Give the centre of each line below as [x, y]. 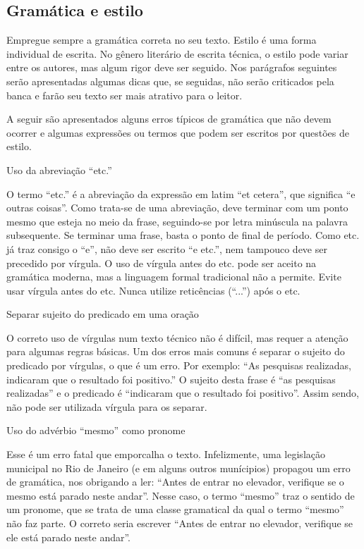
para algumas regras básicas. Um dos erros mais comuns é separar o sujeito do [176, 351]
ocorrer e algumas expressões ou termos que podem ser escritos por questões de [178, 132]
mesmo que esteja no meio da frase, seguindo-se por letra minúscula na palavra [177, 221]
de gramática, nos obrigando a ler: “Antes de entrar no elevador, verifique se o [175, 482]
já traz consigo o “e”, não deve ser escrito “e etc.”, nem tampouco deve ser [167, 248]
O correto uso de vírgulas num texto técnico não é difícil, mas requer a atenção [177, 337]
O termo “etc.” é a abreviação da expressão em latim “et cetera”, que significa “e [181, 193]
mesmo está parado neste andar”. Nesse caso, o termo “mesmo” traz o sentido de [181, 495]
